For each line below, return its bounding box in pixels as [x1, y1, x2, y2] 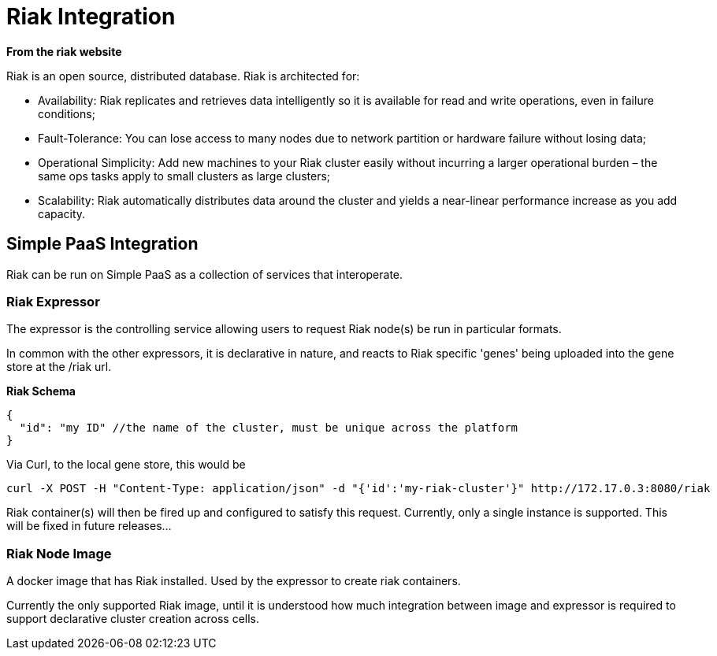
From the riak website [6, 44, 122, 58]
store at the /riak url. [6, 360, 112, 374]
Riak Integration [6, 3, 176, 30]
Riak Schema [6, 384, 76, 398]
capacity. [38, 206, 86, 221]
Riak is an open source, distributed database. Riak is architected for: [6, 69, 360, 83]
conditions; [38, 106, 95, 120]
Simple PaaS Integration [6, 234, 199, 254]
